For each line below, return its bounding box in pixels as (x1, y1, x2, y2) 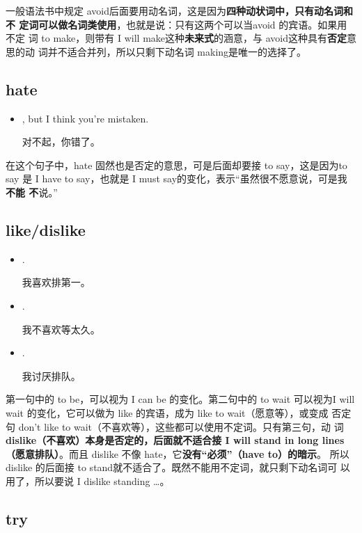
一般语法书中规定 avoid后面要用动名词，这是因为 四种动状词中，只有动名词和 (6, 3, 353, 17)
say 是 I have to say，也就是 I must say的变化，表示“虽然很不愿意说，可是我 (6, 171, 347, 186)
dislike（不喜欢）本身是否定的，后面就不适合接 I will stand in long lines (6, 433, 345, 447)
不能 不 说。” (6, 184, 58, 199)
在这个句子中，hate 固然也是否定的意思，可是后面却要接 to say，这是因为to (6, 157, 347, 172)
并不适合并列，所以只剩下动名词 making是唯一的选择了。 (47, 44, 307, 58)
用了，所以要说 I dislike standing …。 (6, 473, 170, 488)
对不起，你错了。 (22, 134, 100, 149)
